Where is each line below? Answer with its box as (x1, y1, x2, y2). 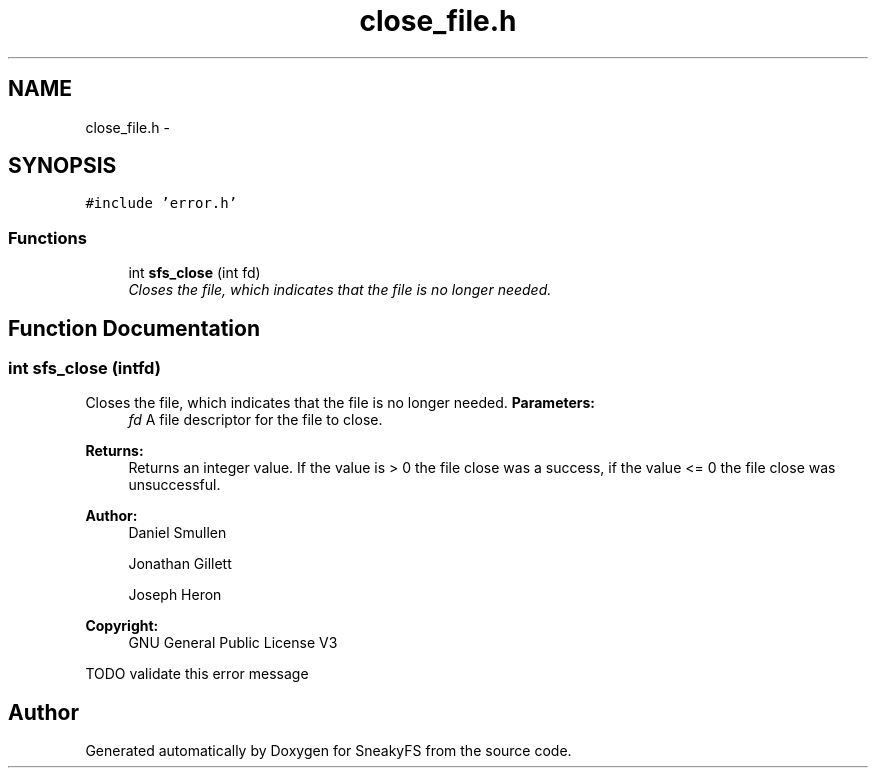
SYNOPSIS (8, 153, 117, 179)
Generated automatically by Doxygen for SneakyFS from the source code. (85, 742, 572, 760)
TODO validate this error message (85, 665, 309, 683)
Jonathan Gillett (128, 555, 232, 573)
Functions (8, 227, 87, 248)
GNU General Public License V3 (128, 634, 338, 652)
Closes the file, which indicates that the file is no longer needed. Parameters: (85, 394, 596, 412)
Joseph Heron (128, 586, 222, 604)
